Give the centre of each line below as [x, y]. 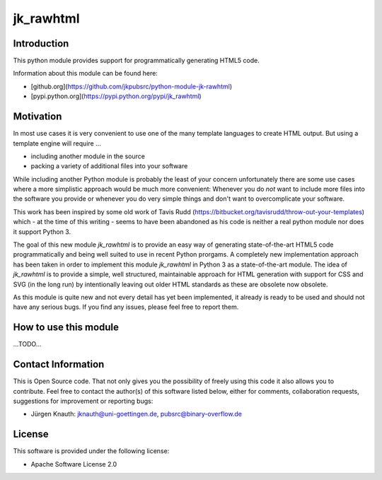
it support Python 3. [42, 232]
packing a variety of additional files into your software [109, 166]
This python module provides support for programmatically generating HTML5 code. [136, 61]
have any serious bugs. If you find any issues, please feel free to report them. [126, 307]
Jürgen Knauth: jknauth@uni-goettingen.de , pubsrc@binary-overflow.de [136, 414]
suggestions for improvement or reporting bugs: [83, 401]
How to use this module [66, 328]
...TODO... [27, 344]
